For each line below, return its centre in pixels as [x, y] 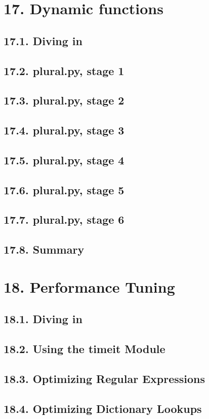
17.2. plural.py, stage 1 [64, 70]
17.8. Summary [44, 249]
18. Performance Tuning [89, 286]
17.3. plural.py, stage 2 [64, 100]
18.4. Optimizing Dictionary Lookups [103, 408]
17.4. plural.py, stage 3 [64, 130]
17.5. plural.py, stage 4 [64, 160]
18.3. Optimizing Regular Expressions [104, 378]
